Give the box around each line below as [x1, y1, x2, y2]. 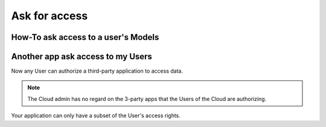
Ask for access [11, 9, 88, 22]
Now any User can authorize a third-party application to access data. [11, 67, 184, 75]
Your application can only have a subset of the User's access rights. [11, 112, 181, 119]
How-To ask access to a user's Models [11, 32, 159, 42]
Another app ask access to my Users [11, 51, 152, 62]
